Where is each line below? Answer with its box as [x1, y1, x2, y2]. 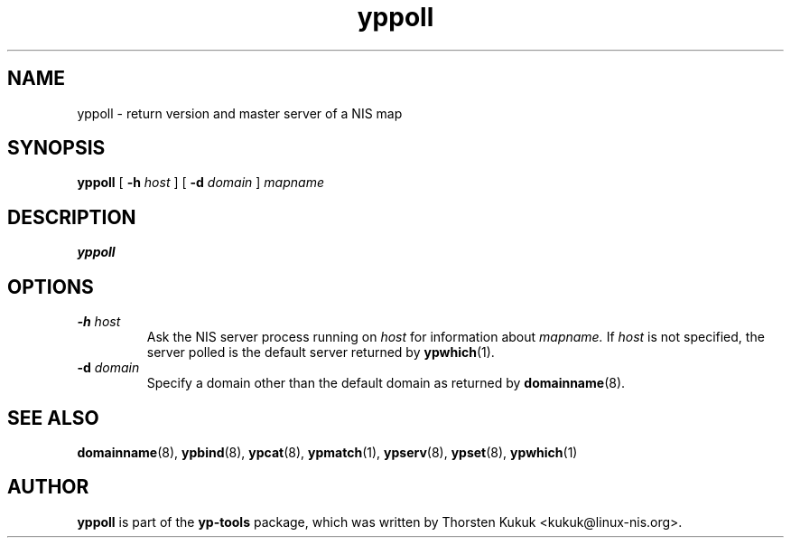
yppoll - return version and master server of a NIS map [77, 105, 403, 121]
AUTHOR [7, 475, 89, 499]
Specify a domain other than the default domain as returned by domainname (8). [146, 375, 626, 391]
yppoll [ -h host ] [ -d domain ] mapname [77, 174, 324, 191]
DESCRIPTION [7, 205, 136, 229]
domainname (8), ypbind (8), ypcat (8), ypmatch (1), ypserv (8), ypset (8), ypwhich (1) [77, 444, 578, 460]
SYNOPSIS [7, 136, 106, 160]
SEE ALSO [7, 406, 99, 429]
